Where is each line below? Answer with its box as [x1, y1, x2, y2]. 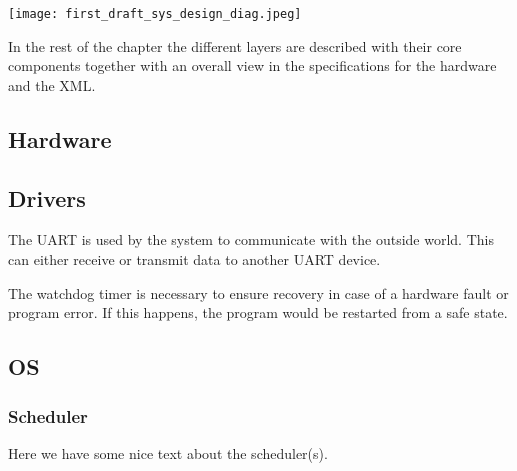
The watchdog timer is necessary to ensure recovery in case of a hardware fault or [8, 282, 509, 303]
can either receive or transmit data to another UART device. [8, 249, 381, 270]
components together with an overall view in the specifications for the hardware [8, 55, 497, 76]
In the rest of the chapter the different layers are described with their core [8, 35, 462, 56]
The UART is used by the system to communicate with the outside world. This [8, 229, 494, 250]
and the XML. [8, 74, 96, 95]
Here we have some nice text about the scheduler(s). [8, 442, 328, 463]
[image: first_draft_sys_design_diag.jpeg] [8, 7, 302, 21]
